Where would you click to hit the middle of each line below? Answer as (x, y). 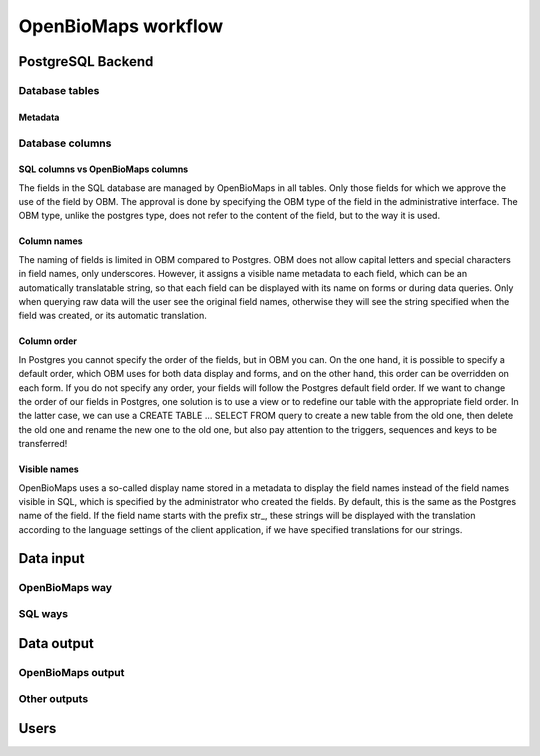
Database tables (59, 90)
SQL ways (43, 614)
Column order (48, 341)
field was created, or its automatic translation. (112, 316)
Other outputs (53, 699)
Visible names (48, 469)
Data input (51, 558)
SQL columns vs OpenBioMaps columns (103, 169)
